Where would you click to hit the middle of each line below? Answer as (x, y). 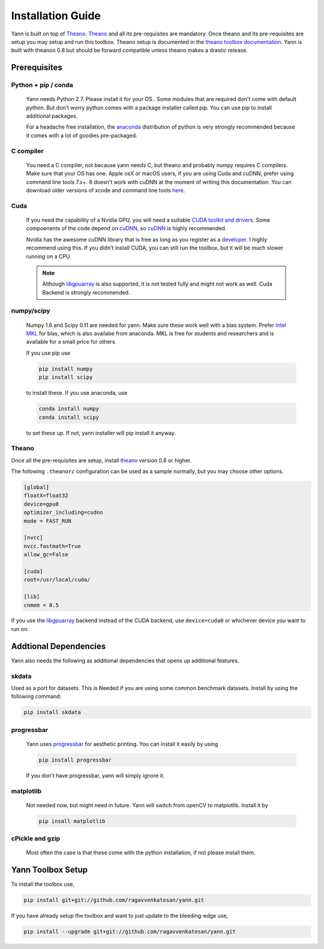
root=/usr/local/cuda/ (57, 580)
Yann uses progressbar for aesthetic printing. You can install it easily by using (122, 744)
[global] (37, 487)
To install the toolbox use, (43, 884)
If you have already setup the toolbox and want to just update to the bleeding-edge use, (119, 916)
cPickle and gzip (36, 838)
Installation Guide (56, 16)
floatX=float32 (46, 496)
